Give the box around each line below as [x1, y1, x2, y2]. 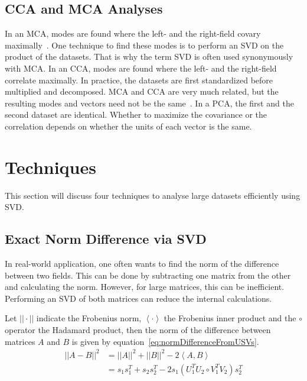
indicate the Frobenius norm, [36, 312, 142, 324]
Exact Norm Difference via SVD [5, 230, 207, 248]
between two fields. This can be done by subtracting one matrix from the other [5, 269, 291, 281]
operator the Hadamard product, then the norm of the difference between [5, 324, 271, 336]
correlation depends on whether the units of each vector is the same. [5, 120, 252, 132]
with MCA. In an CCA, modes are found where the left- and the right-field [5, 62, 277, 74]
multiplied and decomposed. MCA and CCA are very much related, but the [5, 85, 279, 98]
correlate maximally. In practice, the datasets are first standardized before [5, 73, 273, 86]
